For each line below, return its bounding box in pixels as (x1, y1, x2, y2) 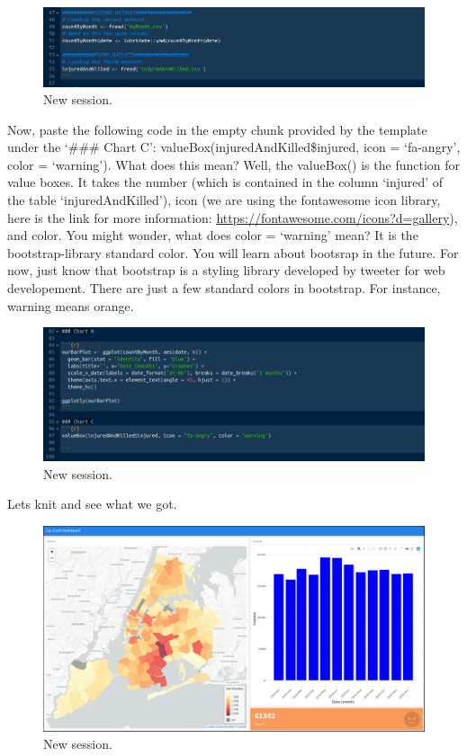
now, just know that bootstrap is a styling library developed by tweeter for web (7, 261, 445, 280)
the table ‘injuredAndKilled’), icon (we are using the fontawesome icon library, (7, 191, 441, 209)
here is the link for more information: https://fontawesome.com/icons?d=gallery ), (7, 208, 458, 227)
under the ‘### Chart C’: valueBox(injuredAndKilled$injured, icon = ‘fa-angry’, (7, 138, 461, 156)
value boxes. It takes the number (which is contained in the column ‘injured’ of (7, 173, 444, 191)
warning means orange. (7, 296, 134, 315)
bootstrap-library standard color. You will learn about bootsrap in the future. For (7, 243, 459, 262)
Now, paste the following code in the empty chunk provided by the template (7, 120, 427, 138)
